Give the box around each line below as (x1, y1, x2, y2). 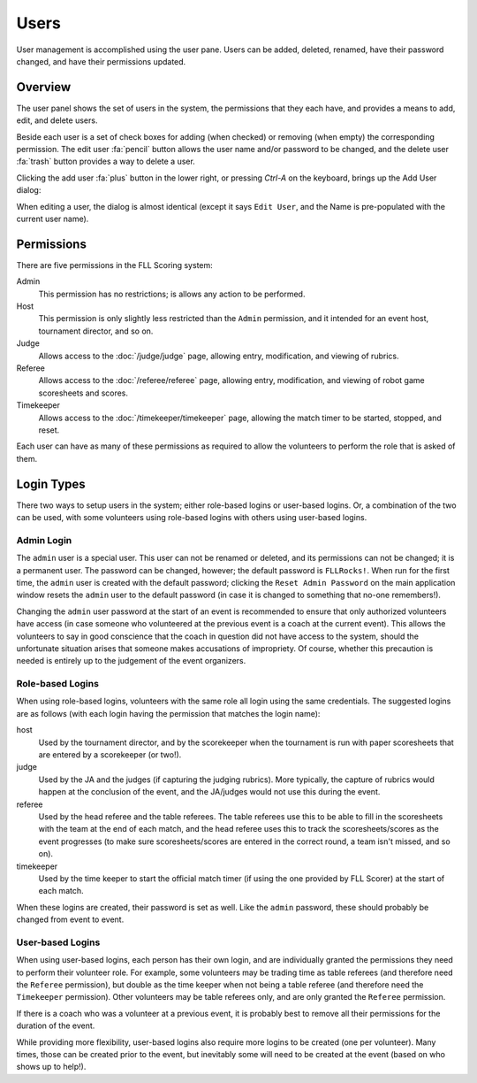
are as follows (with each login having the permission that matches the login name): (16, 708, 321, 718)
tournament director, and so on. (38, 326, 154, 336)
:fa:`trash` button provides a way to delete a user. (16, 156, 196, 167)
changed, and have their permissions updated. (16, 56, 186, 66)
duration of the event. (16, 1020, 95, 1031)
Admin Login (16, 534, 72, 546)
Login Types (16, 476, 86, 491)
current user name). (16, 213, 89, 224)
